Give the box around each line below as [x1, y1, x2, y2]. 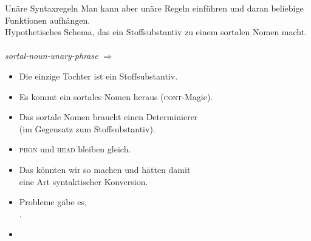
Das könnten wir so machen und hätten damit [19, 163, 191, 175]
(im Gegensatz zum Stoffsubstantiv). [19, 122, 155, 135]
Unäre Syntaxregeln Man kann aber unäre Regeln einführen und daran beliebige [5, 2, 304, 14]
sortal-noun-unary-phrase [5, 49, 98, 62]
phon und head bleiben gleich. [19, 143, 131, 155]
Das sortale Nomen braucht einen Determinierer [19, 110, 198, 123]
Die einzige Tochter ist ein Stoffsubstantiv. [19, 69, 178, 82]
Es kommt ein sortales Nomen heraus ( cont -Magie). [19, 90, 213, 103]
